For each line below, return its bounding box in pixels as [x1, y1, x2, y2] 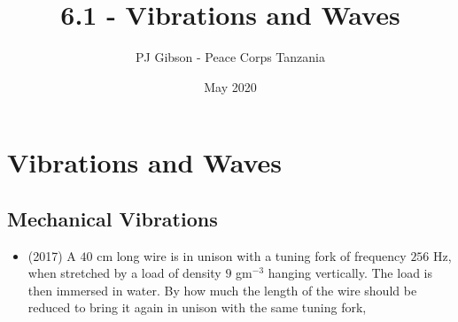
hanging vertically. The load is [268, 264, 432, 282]
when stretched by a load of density [27, 264, 221, 282]
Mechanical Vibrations [7, 204, 218, 232]
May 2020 [204, 77, 257, 96]
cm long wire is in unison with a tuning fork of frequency [97, 246, 407, 264]
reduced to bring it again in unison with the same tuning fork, [27, 298, 367, 317]
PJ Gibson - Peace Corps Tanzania [136, 48, 325, 66]
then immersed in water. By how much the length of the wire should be [27, 280, 417, 299]
